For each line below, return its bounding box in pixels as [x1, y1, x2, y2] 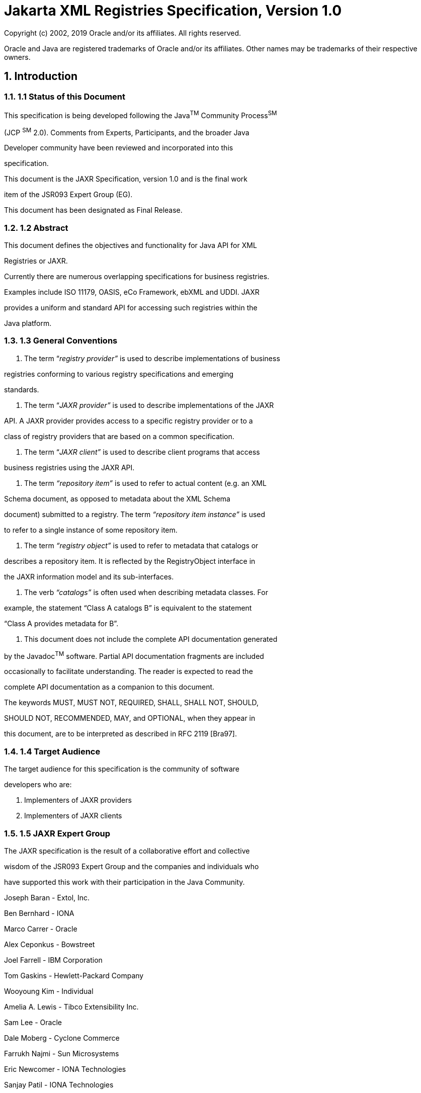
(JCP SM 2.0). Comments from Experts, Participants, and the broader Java [4, 126, 249, 137]
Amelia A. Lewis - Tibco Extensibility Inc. [4, 1002, 139, 1011]
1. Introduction [4, 70, 77, 83]
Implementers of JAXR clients [24, 811, 122, 820]
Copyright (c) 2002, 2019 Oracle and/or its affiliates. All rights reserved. [4, 28, 241, 37]
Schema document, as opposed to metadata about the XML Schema [4, 494, 230, 503]
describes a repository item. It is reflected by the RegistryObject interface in [4, 556, 256, 565]
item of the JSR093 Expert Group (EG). [4, 190, 133, 199]
